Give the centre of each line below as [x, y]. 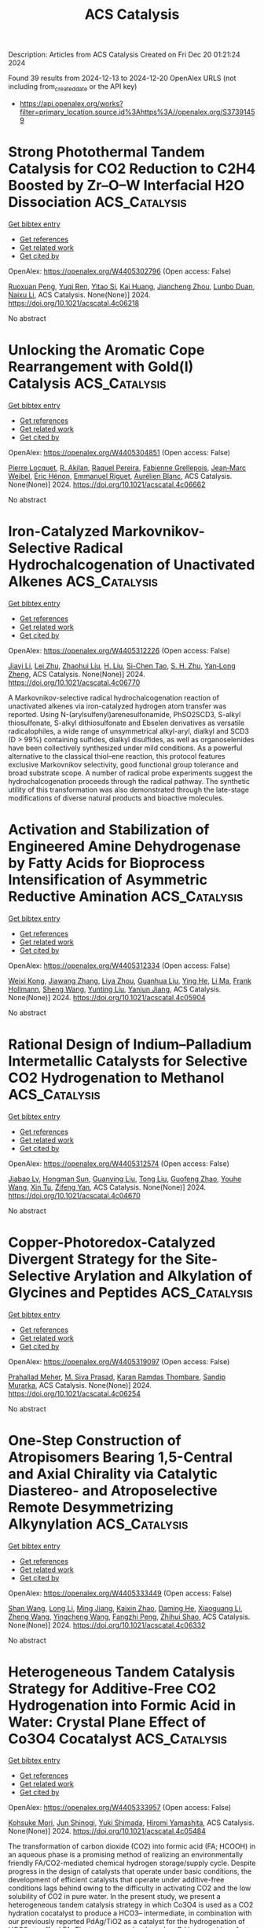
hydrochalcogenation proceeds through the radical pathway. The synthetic [129, 781]
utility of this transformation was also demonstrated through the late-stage [129, 789]
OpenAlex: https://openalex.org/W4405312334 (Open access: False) [119, 966]
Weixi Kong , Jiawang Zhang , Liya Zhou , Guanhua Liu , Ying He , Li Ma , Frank [130, 981]
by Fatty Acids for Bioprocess [107, 863]
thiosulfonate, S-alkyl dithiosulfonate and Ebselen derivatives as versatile [126, 723]
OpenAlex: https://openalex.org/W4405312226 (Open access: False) [119, 650]
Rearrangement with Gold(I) [101, 367]
